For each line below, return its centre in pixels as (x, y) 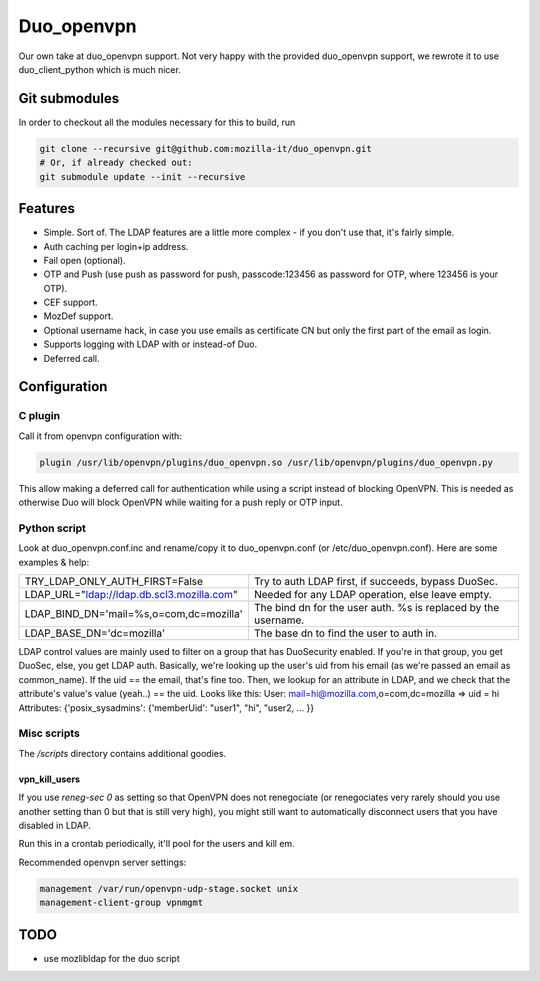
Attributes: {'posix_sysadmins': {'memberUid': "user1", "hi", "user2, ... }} (166, 707)
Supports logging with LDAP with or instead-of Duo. (150, 344)
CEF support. (71, 302)
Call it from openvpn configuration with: (100, 436)
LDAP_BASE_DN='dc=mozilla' (94, 633)
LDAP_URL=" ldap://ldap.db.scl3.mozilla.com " (131, 595)
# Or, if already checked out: (116, 163)
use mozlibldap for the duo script (111, 958)
